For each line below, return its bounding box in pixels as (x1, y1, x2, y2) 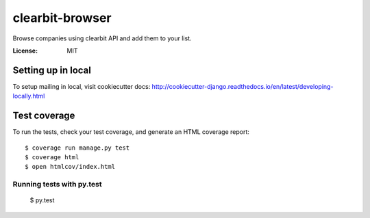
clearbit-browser (12, 10, 112, 25)
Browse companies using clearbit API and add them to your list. (12, 34, 192, 42)
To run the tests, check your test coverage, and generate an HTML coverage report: (12, 128, 250, 136)
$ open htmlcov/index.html (25, 163, 116, 171)
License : (12, 46, 38, 55)
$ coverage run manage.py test (25, 144, 130, 152)
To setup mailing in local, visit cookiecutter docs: (12, 82, 151, 90)
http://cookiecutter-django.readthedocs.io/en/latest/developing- (151, 82, 334, 90)
